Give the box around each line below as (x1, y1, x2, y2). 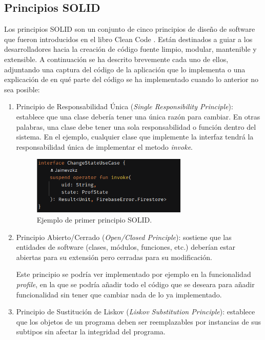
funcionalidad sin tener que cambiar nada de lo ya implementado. (16, 289, 222, 299)
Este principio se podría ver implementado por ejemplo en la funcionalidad (16, 269, 251, 279)
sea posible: (4, 84, 40, 94)
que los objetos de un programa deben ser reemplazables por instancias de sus (16, 316, 261, 327)
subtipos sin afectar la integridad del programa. (16, 326, 166, 337)
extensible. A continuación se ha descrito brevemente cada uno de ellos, (4, 53, 229, 64)
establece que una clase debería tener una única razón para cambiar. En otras (16, 111, 260, 122)
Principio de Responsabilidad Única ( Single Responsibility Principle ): (16, 101, 233, 112)
